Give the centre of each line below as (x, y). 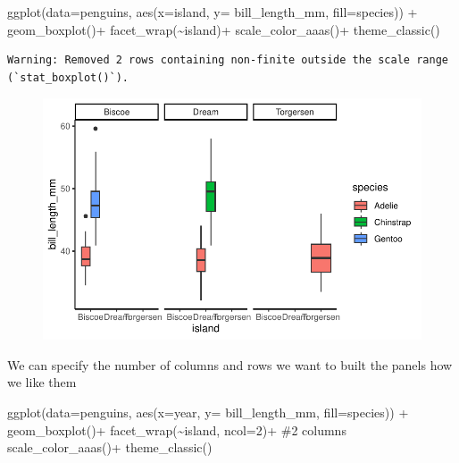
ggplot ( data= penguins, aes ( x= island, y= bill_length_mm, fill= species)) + (213, 12)
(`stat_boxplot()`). (68, 77)
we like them (42, 382)
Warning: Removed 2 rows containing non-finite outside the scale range (228, 60)
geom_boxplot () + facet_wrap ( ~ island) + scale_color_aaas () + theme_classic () (224, 29)
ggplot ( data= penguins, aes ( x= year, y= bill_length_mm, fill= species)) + (208, 412)
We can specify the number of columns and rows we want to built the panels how (230, 364)
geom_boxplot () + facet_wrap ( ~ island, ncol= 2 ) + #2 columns (177, 429)
